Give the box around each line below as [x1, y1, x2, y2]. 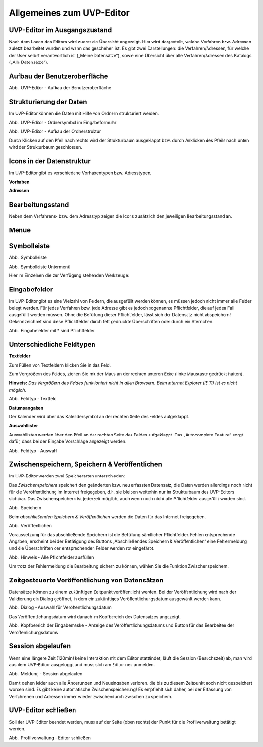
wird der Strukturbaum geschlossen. [9, 144, 82, 150]
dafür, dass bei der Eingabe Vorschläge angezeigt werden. [9, 438, 127, 444]
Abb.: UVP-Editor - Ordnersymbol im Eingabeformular [9, 120, 117, 125]
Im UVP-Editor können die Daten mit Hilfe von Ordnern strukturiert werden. [9, 110, 159, 117]
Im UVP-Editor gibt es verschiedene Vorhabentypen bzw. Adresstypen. [9, 170, 152, 176]
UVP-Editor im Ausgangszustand [9, 26, 112, 34]
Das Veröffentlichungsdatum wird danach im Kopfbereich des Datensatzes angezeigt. [9, 613, 181, 620]
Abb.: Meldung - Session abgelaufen [9, 671, 83, 677]
